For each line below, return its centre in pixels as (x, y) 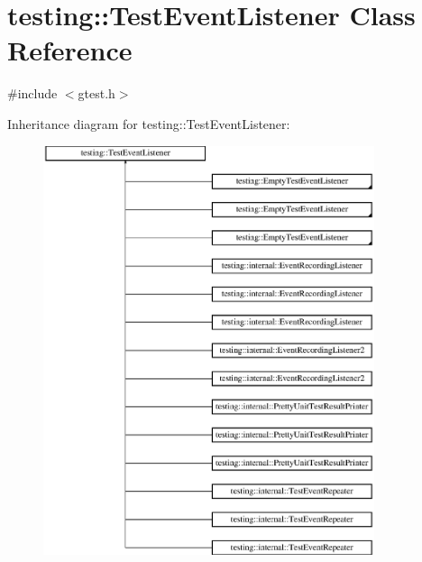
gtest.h (96, 93)
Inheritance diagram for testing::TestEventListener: (149, 123)
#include (32, 93)
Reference (70, 50)
